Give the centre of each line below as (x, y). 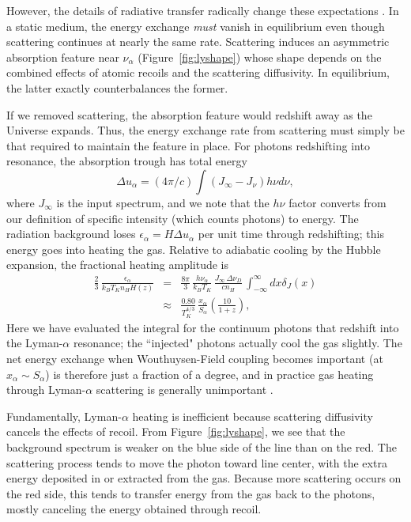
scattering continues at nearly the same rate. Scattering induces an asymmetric (198, 42)
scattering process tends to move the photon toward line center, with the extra (197, 462)
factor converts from (337, 202)
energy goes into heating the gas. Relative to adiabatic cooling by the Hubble (194, 249)
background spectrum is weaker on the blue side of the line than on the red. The (202, 447)
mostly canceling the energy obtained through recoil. (134, 509)
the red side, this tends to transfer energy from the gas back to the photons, (191, 493)
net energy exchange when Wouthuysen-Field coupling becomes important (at (195, 359)
